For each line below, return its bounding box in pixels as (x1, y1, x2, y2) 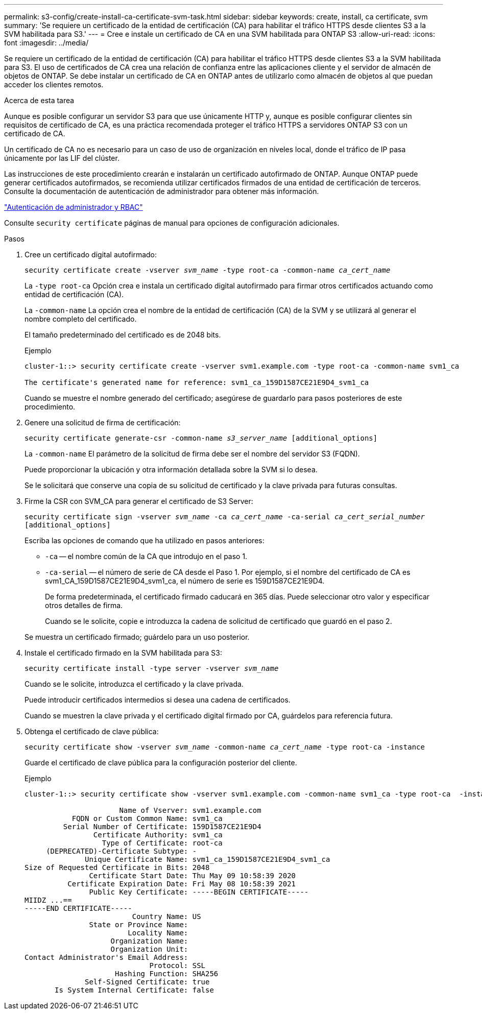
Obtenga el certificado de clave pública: (25, 727, 159, 736)
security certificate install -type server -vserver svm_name (25, 664, 279, 672)
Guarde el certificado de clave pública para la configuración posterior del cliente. (25, 758, 297, 767)
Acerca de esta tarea (4, 96, 75, 105)
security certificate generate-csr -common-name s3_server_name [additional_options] (25, 434, 378, 442)
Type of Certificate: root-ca (102, 839, 223, 847)
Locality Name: (128, 929, 188, 937)
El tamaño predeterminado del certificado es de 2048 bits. (25, 330, 221, 339)
